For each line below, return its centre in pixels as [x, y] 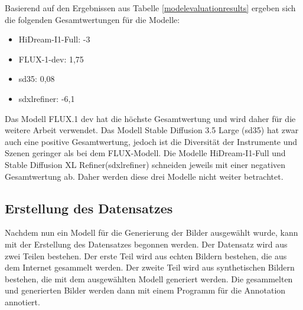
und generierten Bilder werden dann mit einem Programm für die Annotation [145, 290]
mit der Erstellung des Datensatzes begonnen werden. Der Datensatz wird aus [146, 244]
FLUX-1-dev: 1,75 [51, 59]
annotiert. [22, 301]
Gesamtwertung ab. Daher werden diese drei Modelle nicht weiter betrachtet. [144, 176]
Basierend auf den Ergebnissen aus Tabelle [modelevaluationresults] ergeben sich [150, 8]
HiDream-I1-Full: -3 [54, 39]
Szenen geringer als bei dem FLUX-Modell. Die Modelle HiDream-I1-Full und [145, 153]
